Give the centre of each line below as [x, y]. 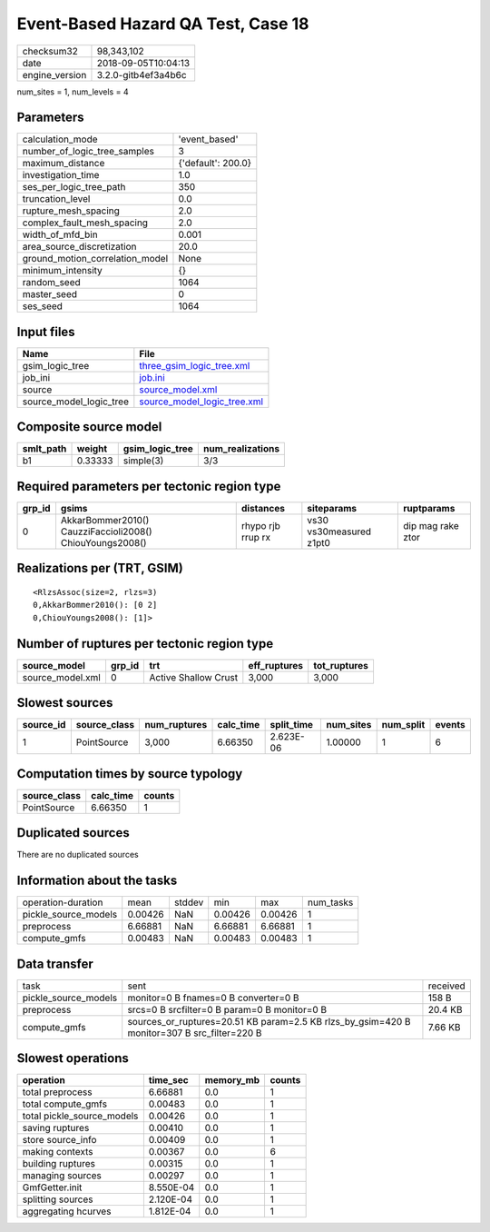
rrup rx [256, 537]
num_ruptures [176, 725]
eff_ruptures [276, 665]
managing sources [62, 1176]
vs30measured [339, 532]
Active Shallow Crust [194, 677]
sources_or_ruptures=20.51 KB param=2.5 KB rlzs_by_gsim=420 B [269, 1021]
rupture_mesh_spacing [71, 211]
